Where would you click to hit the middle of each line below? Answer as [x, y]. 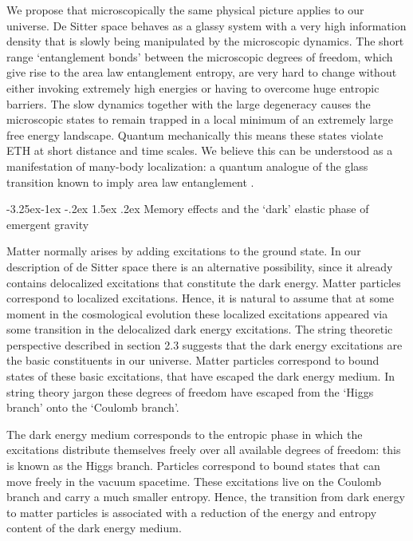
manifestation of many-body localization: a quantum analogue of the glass [187, 166]
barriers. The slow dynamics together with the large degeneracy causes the [189, 103]
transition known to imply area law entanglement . [130, 182]
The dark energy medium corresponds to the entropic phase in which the [185, 434]
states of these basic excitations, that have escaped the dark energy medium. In [201, 376]
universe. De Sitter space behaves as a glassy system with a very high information [206, 25]
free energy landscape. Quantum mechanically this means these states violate [195, 134]
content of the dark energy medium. [94, 528]
